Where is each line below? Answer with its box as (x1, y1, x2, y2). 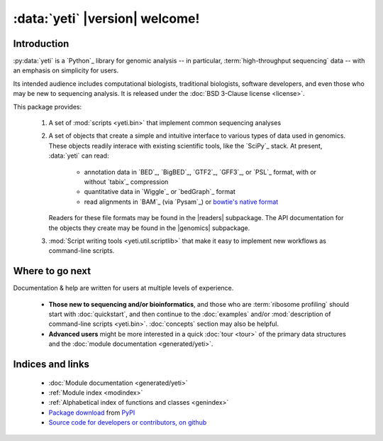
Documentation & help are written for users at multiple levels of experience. (13, 284, 234, 293)
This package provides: (13, 102, 82, 111)
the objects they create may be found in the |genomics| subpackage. (48, 224, 250, 232)
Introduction (13, 38, 70, 50)
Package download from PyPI (48, 408, 135, 417)
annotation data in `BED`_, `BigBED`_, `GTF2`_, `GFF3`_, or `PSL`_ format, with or (84, 168, 317, 176)
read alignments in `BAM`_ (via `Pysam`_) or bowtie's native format (84, 197, 279, 206)
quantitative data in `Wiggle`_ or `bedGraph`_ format (84, 187, 235, 196)
